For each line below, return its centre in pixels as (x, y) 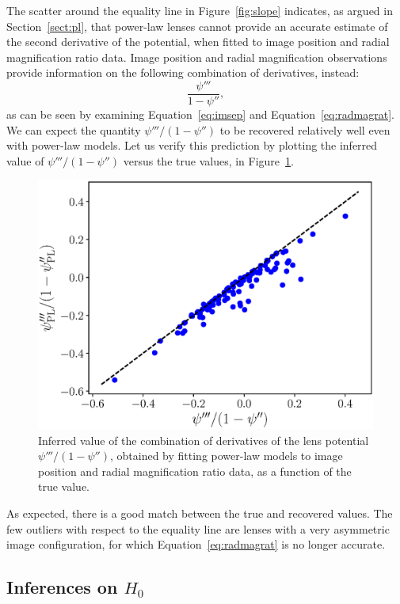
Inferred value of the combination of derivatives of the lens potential (204, 440)
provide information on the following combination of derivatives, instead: (183, 72)
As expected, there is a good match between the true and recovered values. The (200, 513)
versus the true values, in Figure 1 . (208, 160)
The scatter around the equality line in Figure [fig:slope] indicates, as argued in (200, 10)
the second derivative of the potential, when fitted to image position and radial (198, 42)
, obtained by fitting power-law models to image (226, 456)
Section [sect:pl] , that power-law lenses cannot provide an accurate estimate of (197, 26)
